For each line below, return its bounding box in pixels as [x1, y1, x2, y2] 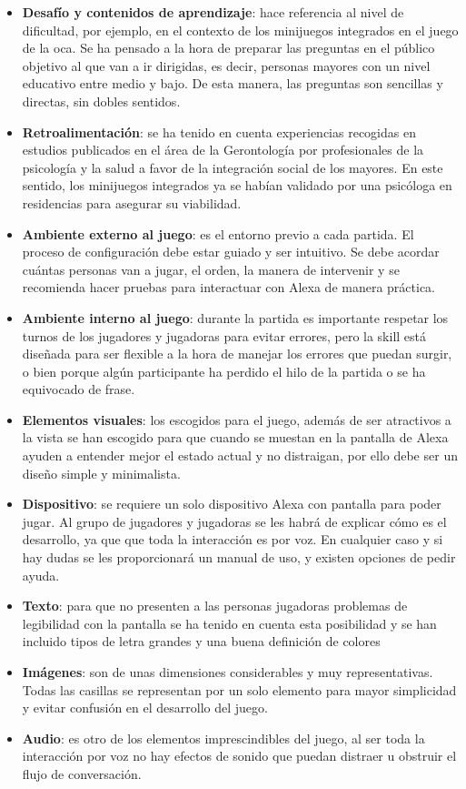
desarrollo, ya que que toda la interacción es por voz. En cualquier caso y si [22, 530, 443, 549]
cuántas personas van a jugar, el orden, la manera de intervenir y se [22, 259, 400, 278]
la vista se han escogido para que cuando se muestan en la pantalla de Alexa [22, 428, 449, 447]
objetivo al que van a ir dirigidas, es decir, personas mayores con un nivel [22, 56, 431, 75]
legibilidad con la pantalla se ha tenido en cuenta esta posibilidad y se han [22, 613, 437, 632]
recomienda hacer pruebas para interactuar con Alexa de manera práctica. [22, 278, 436, 297]
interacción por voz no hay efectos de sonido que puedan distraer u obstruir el [22, 746, 457, 765]
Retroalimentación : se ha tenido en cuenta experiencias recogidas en [22, 122, 416, 141]
